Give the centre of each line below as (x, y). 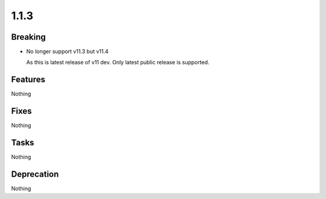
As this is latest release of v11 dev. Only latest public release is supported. (118, 63)
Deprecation (35, 174)
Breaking (29, 37)
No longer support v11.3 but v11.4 (67, 52)
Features (28, 80)
